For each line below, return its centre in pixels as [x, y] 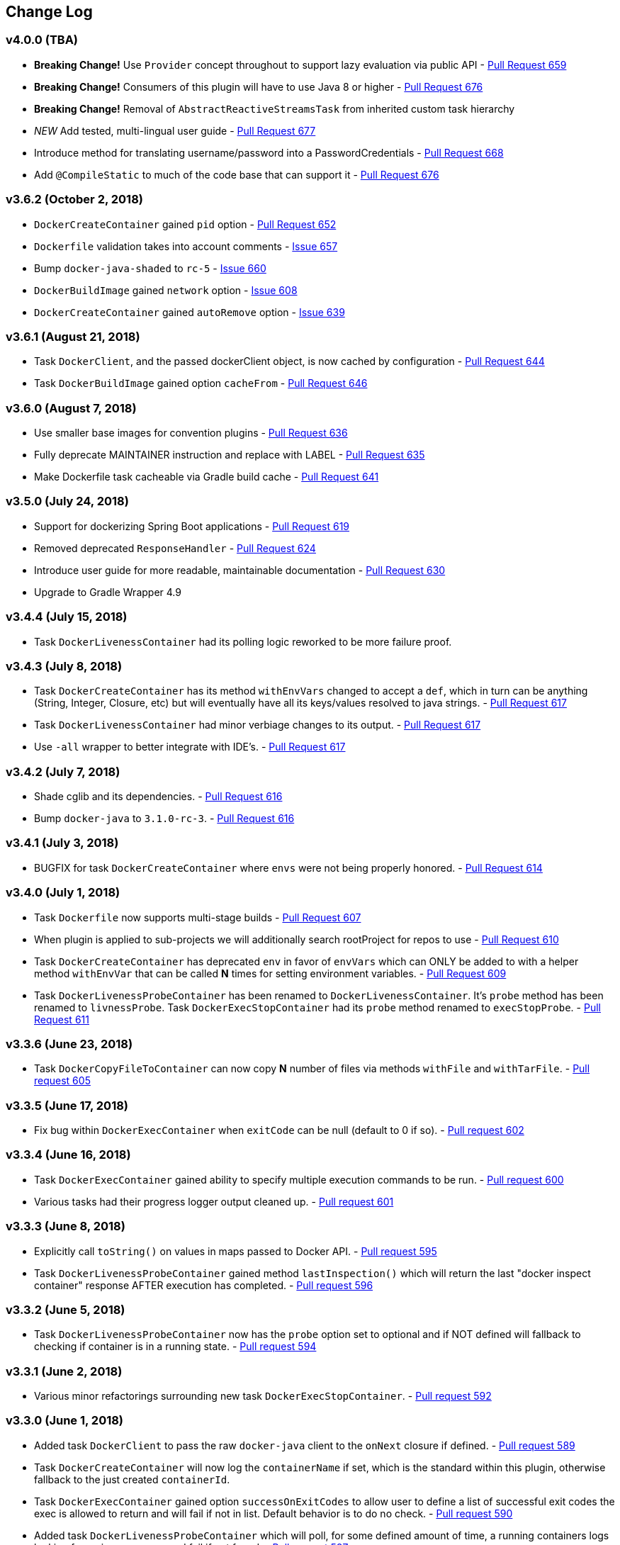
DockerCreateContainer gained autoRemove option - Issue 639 [190, 312]
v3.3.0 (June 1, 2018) [65, 1421]
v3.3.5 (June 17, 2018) [67, 1105]
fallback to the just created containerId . [132, 1479]
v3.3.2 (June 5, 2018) [66, 1309]
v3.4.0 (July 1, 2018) [63, 893]
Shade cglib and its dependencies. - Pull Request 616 [158, 797]
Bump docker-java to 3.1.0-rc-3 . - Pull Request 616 [164, 819]
